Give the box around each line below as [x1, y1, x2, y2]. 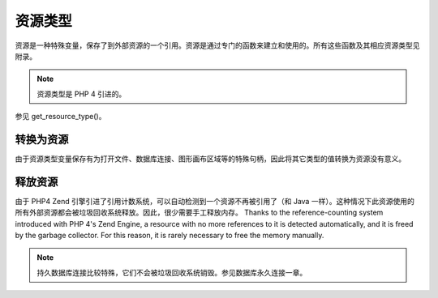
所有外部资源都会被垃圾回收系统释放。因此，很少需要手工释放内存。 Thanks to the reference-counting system [15, 207, 384, 218]
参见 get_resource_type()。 [15, 112, 106, 121]
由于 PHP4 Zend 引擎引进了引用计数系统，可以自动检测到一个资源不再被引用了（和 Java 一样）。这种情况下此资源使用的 [15, 196, 415, 206]
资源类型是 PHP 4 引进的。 [36, 89, 127, 99]
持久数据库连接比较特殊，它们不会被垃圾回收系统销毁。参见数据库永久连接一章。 [36, 267, 307, 277]
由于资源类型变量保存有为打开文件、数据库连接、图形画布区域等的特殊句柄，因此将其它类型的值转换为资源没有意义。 [15, 154, 406, 164]
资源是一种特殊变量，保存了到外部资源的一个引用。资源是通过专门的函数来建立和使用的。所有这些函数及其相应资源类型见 [15, 40, 420, 50]
